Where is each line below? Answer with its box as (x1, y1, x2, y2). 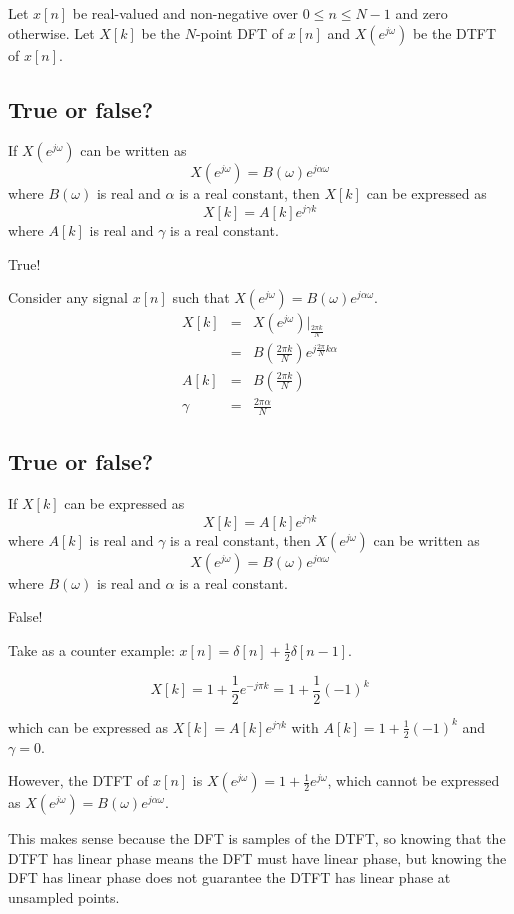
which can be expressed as (8, 716, 169, 737)
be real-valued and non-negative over (72, 3, 299, 23)
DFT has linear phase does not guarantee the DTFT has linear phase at (8, 867, 451, 888)
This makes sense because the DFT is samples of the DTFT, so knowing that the (8, 828, 506, 849)
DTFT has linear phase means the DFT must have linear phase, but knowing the (8, 847, 507, 868)
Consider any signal (8, 287, 128, 308)
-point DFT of (195, 22, 284, 43)
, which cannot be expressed (327, 770, 500, 791)
